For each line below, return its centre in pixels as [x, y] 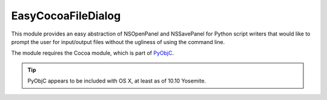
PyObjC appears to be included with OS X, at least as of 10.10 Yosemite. [117, 81]
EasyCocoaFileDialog [66, 16]
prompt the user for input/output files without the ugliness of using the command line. [118, 42]
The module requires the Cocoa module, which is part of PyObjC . [93, 53]
